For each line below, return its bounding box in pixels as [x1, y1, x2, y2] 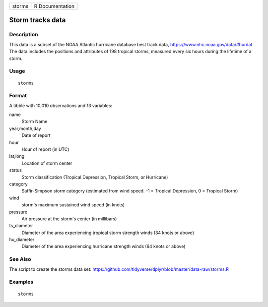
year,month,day [9, 125, 42, 131]
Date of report [21, 132, 51, 138]
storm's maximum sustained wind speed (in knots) [21, 202, 125, 208]
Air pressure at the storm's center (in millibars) [21, 216, 117, 222]
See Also [9, 256, 31, 263]
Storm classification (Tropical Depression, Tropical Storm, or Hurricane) [21, 174, 168, 180]
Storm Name [21, 119, 48, 124]
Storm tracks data [9, 16, 66, 24]
